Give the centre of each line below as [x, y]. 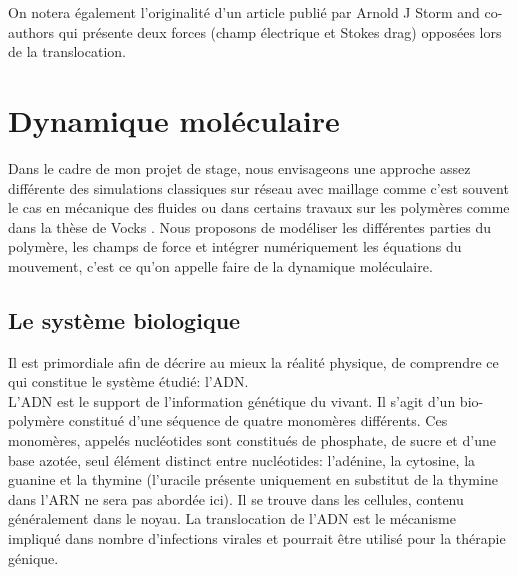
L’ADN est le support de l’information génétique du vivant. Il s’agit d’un [232, 400]
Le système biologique [124, 319]
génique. [33, 557]
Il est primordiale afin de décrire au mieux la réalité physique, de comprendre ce [253, 361]
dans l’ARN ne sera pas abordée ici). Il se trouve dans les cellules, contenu [236, 498]
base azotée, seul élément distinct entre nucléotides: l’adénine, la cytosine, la [242, 459]
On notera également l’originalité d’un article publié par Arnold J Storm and [244, 12]
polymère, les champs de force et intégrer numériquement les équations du [235, 246]
